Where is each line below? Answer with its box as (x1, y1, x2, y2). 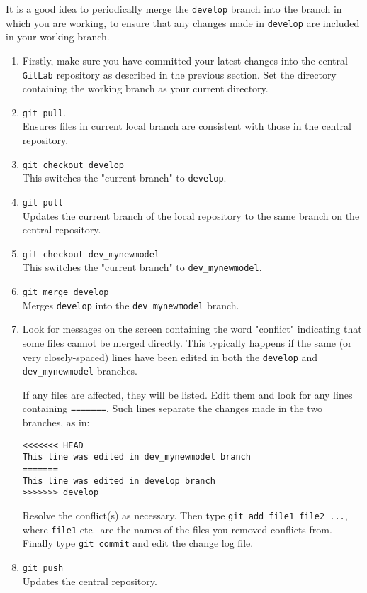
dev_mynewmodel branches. (22, 363, 137, 378)
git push (22, 562, 64, 573)
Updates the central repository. (22, 573, 157, 588)
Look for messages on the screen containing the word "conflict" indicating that (22, 321, 362, 336)
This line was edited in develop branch (22, 475, 215, 486)
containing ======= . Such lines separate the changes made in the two (22, 401, 323, 416)
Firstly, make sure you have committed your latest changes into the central (22, 52, 348, 67)
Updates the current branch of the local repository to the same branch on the (22, 208, 360, 223)
